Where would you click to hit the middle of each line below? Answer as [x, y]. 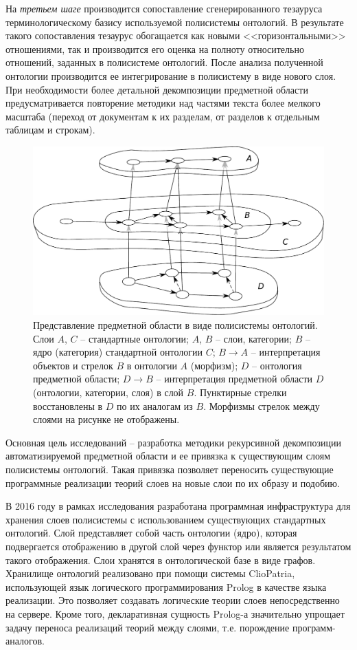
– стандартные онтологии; [135, 338]
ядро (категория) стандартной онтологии [118, 352]
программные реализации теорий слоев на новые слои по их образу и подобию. [173, 483]
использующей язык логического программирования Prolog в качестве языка [166, 586]
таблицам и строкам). [50, 130]
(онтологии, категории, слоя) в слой [108, 392]
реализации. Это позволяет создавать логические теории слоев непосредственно [173, 600]
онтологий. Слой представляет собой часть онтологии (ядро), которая [151, 533]
